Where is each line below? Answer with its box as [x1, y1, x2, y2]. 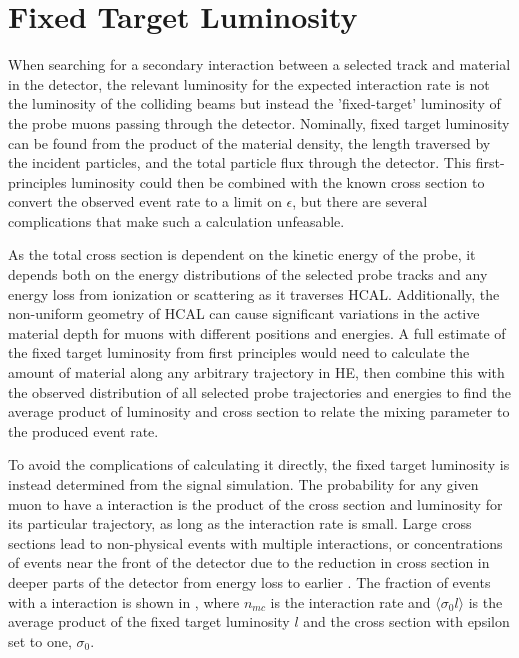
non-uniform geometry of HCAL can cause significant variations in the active [8, 303, 480, 324]
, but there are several [292, 191, 428, 212]
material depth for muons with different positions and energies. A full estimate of [8, 322, 506, 343]
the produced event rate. [8, 420, 159, 441]
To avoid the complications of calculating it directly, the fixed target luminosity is [8, 454, 510, 475]
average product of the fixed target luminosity [8, 611, 290, 632]
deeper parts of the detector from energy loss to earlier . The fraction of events [8, 571, 491, 592]
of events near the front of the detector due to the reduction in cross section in [8, 552, 490, 573]
